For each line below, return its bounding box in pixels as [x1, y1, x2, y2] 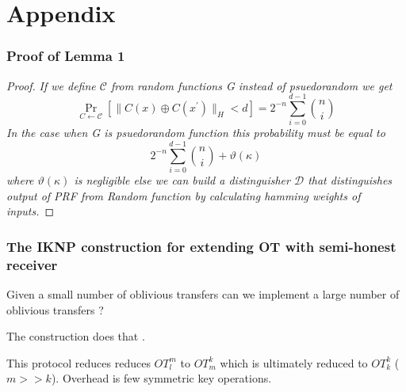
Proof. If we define [6, 77, 96, 93]
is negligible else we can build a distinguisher [74, 172, 290, 188]
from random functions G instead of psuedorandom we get [110, 77, 393, 93]
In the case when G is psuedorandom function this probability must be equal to [6, 124, 385, 141]
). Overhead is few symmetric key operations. [51, 370, 272, 386]
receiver [6, 254, 58, 274]
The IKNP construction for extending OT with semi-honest [6, 236, 396, 256]
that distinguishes [308, 172, 393, 188]
